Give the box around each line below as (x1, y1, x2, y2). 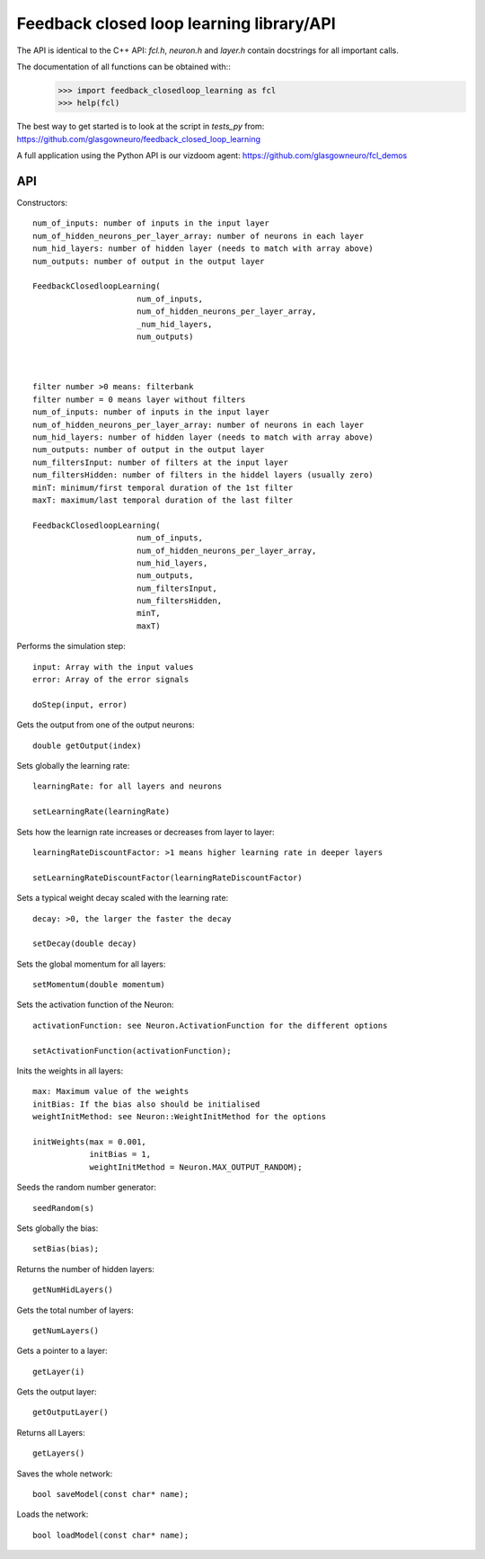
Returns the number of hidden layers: (16, 1263, 154, 1274)
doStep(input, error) (32, 699, 128, 709)
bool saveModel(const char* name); (32, 1489, 190, 1500)
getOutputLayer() (32, 1407, 109, 1418)
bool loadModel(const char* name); (32, 1529, 190, 1540)
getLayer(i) (32, 1367, 85, 1376)
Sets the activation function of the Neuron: (16, 999, 174, 1011)
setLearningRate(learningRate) (32, 806, 171, 817)
